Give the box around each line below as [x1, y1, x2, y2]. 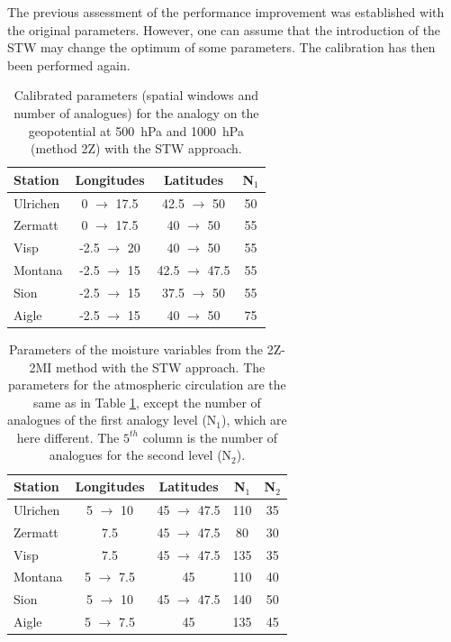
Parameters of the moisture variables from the [8, 339, 264, 358]
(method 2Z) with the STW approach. [31, 139, 242, 158]
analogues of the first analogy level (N [7, 410, 217, 429]
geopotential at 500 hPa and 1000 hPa [28, 121, 244, 140]
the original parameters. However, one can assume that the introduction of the [7, 20, 441, 39]
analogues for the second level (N [49, 445, 232, 464]
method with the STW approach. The [56, 357, 266, 376]
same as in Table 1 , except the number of [32, 392, 261, 411]
